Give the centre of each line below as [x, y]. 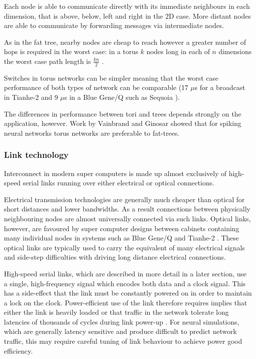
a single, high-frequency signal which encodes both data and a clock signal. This [125, 283]
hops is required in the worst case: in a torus [71, 51]
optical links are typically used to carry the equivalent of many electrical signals [125, 247]
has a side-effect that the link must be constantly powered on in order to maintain [128, 293]
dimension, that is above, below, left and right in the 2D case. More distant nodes [128, 15]
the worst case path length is [48, 61]
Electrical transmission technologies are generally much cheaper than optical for [124, 199]
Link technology [36, 155]
